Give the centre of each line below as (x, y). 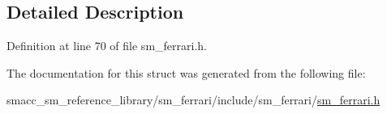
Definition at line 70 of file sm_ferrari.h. (107, 46)
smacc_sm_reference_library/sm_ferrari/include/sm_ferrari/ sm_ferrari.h (193, 100)
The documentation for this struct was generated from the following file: (186, 72)
